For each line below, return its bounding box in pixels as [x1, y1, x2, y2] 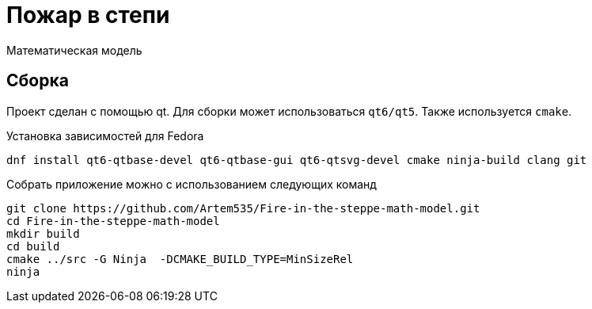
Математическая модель [6, 43, 142, 57]
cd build [6, 239, 60, 253]
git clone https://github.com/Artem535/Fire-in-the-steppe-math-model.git [6, 201, 480, 215]
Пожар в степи [6, 2, 170, 29]
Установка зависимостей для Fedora [6, 128, 204, 143]
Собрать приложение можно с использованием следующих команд [6, 177, 377, 191]
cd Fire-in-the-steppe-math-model [6, 214, 220, 227]
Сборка [6, 71, 69, 91]
